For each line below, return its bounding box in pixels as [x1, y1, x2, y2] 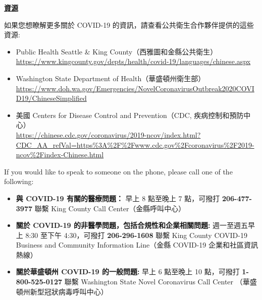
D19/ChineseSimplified [16, 93, 87, 103]
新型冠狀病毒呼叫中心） [30, 286, 108, 296]
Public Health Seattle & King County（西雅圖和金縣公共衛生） [16, 46, 218, 56]
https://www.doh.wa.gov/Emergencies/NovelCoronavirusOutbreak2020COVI [16, 83, 254, 93]
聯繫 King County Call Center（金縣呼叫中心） [34, 203, 186, 213]
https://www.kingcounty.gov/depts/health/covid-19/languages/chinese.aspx [16, 56, 251, 67]
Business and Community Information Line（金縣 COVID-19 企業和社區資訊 [16, 239, 258, 250]
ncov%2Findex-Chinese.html [16, 149, 104, 160]
